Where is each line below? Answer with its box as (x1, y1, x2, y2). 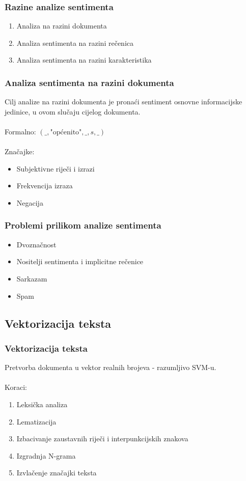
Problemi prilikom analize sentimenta (5, 219, 161, 232)
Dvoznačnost (16, 239, 57, 249)
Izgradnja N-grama (16, 450, 76, 461)
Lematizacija (16, 416, 57, 427)
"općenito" (50, 129, 82, 136)
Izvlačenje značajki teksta (16, 467, 97, 478)
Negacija (16, 197, 43, 208)
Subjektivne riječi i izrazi (16, 163, 95, 174)
